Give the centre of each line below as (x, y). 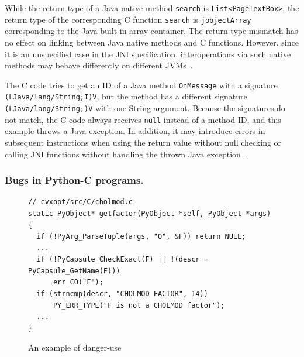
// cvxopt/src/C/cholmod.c (80, 202)
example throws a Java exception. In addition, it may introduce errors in (135, 131)
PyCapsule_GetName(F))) (74, 271)
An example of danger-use (75, 347)
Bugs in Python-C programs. (74, 180)
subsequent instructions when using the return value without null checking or (143, 142)
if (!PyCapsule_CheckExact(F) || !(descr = (122, 260)
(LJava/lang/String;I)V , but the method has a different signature (126, 96)
